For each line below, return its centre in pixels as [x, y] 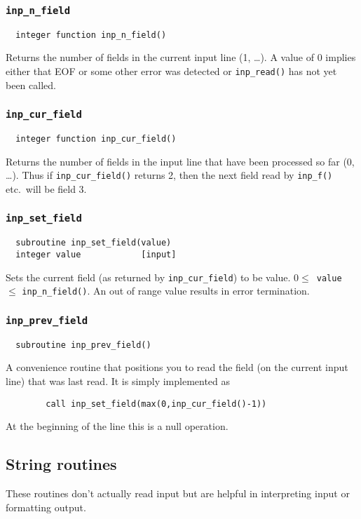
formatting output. [46, 507]
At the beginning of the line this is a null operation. [117, 426]
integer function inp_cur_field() [96, 139]
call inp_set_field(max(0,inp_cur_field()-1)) [156, 404]
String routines [61, 464]
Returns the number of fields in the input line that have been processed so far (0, [180, 161]
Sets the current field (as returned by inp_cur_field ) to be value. [148, 277]
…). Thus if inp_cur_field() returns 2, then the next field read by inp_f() [169, 175]
